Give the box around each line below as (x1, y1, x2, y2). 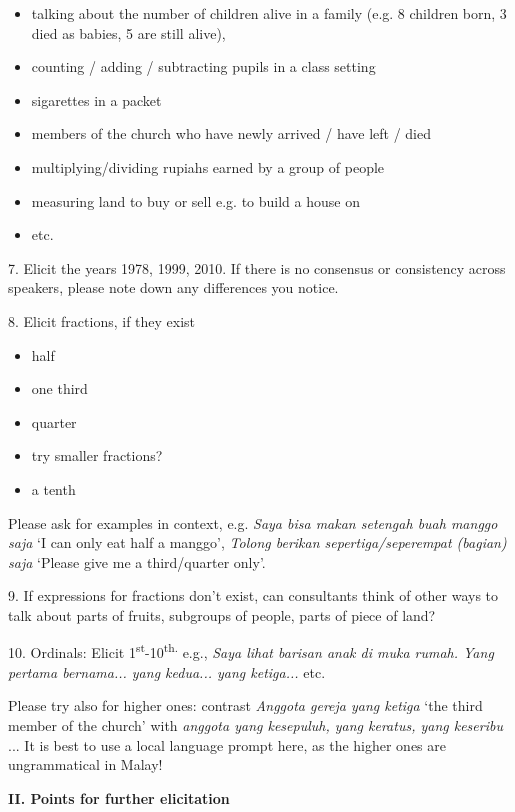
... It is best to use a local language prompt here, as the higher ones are (8, 734, 447, 755)
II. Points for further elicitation (8, 787, 230, 808)
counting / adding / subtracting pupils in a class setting (31, 56, 376, 77)
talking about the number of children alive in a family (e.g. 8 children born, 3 (31, 3, 507, 23)
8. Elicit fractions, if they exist (8, 310, 196, 331)
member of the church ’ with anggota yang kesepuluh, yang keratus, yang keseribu (8, 714, 503, 735)
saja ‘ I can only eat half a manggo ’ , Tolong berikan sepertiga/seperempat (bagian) (8, 532, 507, 553)
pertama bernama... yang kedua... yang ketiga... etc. (8, 661, 326, 682)
